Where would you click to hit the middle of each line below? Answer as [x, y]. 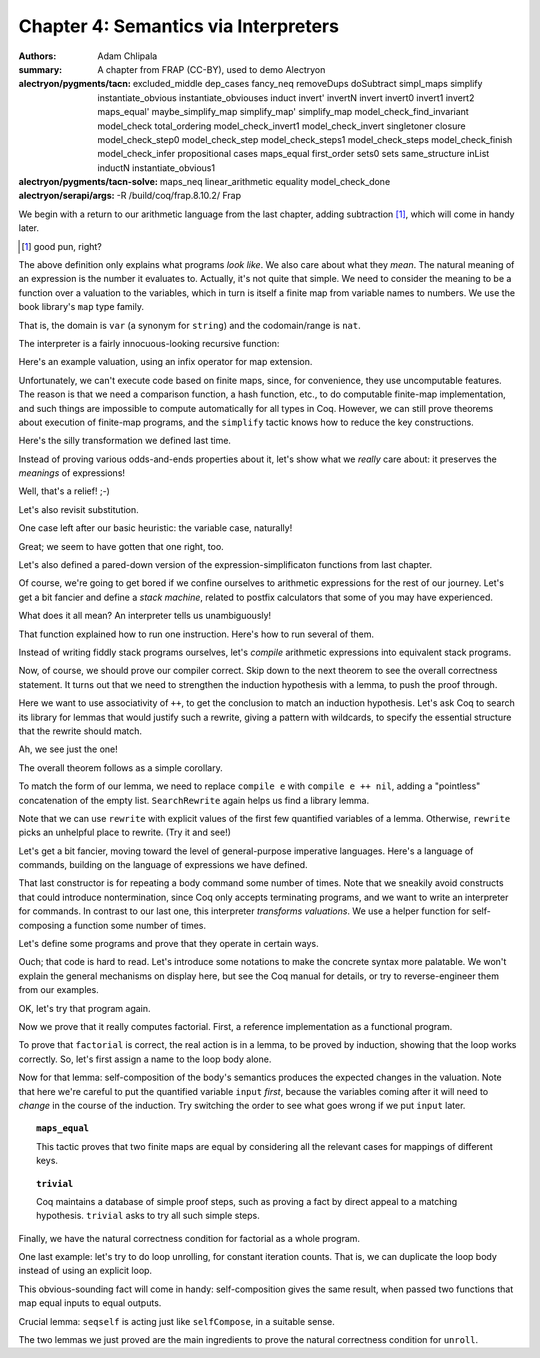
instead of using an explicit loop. [85, 1271]
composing [41, 925]
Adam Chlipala [127, 56]
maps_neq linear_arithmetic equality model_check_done [275, 182]
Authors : [37, 56]
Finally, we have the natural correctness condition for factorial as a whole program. [189, 1238]
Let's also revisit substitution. [78, 509]
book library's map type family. [81, 307]
